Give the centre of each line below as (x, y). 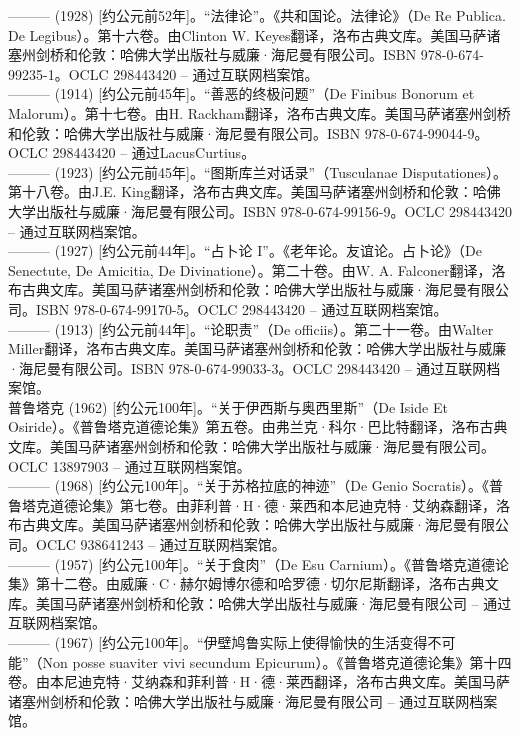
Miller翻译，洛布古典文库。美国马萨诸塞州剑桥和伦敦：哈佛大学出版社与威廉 (257, 348)
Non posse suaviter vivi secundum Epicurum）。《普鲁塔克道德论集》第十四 (277, 661)
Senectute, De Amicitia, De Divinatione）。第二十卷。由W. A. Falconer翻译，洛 (257, 269)
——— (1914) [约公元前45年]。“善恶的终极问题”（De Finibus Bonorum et (241, 93)
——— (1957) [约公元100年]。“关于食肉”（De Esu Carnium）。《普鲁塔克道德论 (259, 563)
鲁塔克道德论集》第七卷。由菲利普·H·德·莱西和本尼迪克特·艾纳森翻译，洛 (259, 504)
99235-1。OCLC (58, 73)
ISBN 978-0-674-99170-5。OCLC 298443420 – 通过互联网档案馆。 (241, 308)
